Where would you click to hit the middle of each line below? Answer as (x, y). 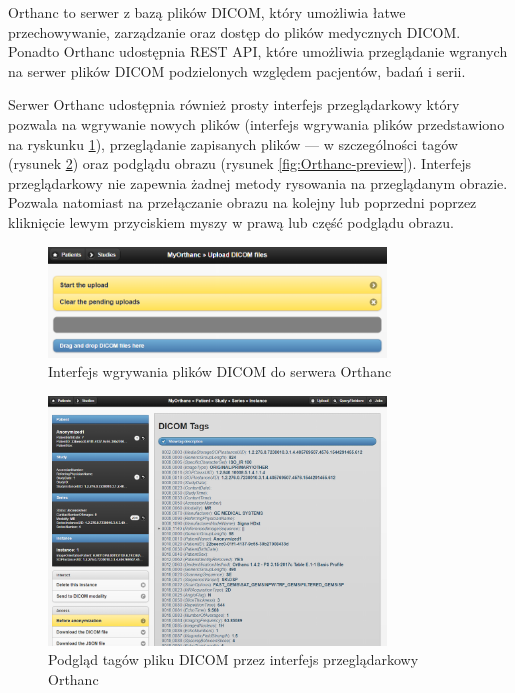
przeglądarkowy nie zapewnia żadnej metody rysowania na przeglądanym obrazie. (258, 182)
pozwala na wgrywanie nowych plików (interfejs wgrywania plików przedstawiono (256, 123)
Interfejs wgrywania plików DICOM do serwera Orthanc (220, 371)
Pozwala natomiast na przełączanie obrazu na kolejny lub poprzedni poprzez (242, 202)
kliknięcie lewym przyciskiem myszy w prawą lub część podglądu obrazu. (231, 221)
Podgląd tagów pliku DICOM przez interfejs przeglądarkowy (233, 659)
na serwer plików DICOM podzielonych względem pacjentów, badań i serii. (237, 70)
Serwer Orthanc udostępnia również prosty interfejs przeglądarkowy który (234, 104)
